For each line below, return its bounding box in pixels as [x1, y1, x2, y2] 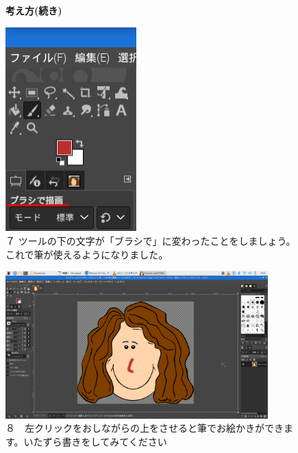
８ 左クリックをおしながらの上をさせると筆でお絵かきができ [5, 421, 284, 435]
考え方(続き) [5, 3, 62, 17]
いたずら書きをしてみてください [23, 434, 167, 448]
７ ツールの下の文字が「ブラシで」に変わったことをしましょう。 [5, 233, 296, 247]
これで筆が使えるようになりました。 [5, 247, 169, 261]
